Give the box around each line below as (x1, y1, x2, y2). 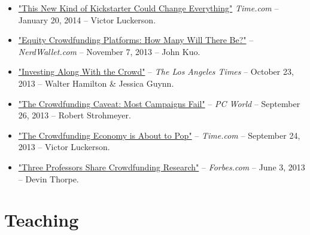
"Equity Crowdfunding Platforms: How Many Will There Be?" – (18, 33, 254, 46)
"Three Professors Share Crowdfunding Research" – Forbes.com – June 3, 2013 (18, 160, 305, 173)
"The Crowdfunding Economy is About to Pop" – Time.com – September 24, (18, 129, 300, 141)
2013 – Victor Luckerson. (18, 141, 110, 153)
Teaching (4, 207, 79, 232)
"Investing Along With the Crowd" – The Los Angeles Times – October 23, (18, 65, 294, 78)
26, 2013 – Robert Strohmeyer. (18, 109, 131, 121)
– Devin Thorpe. (18, 172, 79, 185)
